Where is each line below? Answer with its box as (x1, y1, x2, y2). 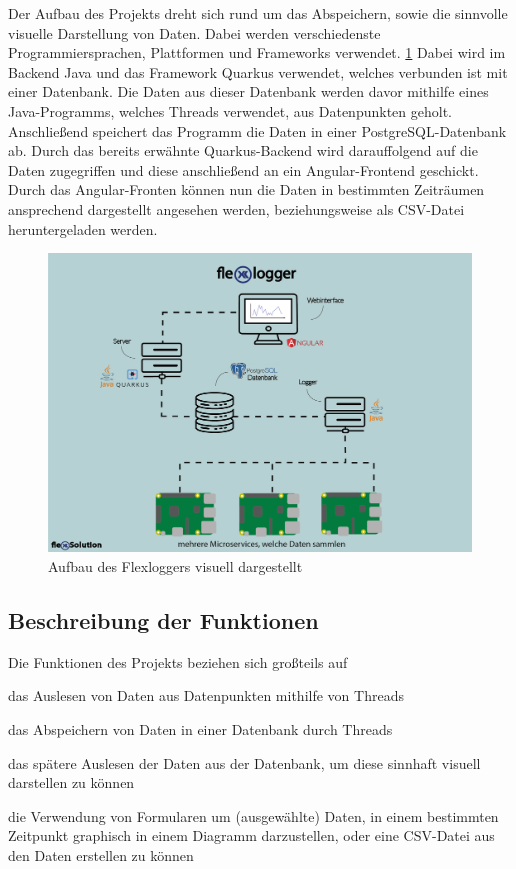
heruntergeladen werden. (8, 218, 158, 239)
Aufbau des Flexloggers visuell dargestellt (48, 556, 303, 577)
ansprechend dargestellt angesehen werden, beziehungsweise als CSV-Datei (8, 198, 465, 219)
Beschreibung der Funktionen (8, 605, 319, 636)
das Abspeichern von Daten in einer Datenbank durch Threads (8, 719, 393, 740)
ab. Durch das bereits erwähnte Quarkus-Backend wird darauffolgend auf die (8, 140, 478, 161)
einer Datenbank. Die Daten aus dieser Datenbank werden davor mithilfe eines (8, 81, 489, 102)
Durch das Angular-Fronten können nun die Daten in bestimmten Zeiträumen (8, 179, 485, 200)
